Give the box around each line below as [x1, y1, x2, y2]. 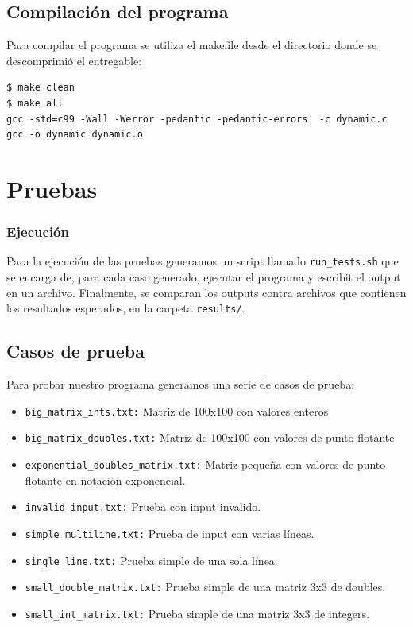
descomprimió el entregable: [6, 52, 142, 68]
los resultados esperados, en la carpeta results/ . [6, 300, 245, 316]
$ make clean [6, 82, 75, 94]
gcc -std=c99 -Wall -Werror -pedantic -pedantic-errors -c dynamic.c [6, 113, 388, 125]
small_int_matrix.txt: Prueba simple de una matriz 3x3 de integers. [25, 605, 369, 621]
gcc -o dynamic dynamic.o [6, 129, 143, 141]
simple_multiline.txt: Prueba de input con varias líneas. [25, 524, 315, 541]
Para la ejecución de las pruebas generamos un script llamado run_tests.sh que [6, 253, 399, 269]
